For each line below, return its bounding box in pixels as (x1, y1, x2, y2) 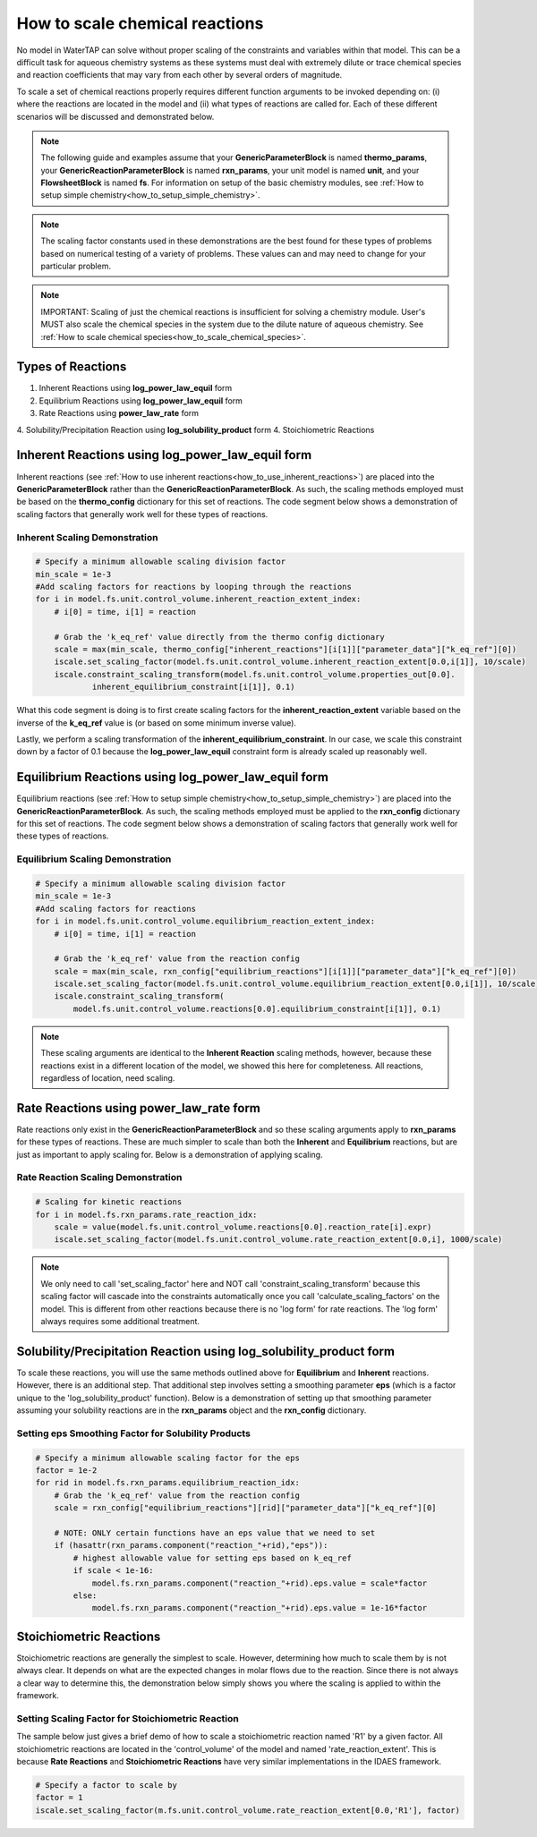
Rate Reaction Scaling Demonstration (16, 1171, 183, 1184)
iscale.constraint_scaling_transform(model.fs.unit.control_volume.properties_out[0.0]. (54, 669, 456, 679)
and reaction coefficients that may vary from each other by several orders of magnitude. (16, 70, 343, 81)
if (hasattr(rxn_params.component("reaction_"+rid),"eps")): (54, 1540, 328, 1551)
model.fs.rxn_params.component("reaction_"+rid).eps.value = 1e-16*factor (91, 1603, 428, 1613)
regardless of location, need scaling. (40, 1073, 175, 1084)
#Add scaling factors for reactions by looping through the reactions (35, 582, 353, 592)
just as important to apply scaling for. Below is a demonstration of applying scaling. (16, 1149, 323, 1160)
